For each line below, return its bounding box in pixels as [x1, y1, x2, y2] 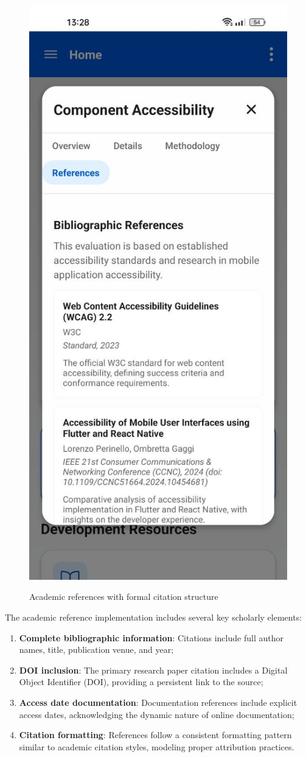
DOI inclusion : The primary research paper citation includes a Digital [19, 663, 288, 676]
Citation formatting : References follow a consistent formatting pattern [19, 728, 292, 741]
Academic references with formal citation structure [29, 590, 218, 603]
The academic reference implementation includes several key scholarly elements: [5, 611, 302, 624]
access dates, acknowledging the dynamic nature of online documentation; [19, 708, 294, 720]
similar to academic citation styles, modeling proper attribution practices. [19, 740, 294, 753]
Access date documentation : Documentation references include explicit [19, 696, 297, 709]
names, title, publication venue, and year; [19, 643, 174, 656]
